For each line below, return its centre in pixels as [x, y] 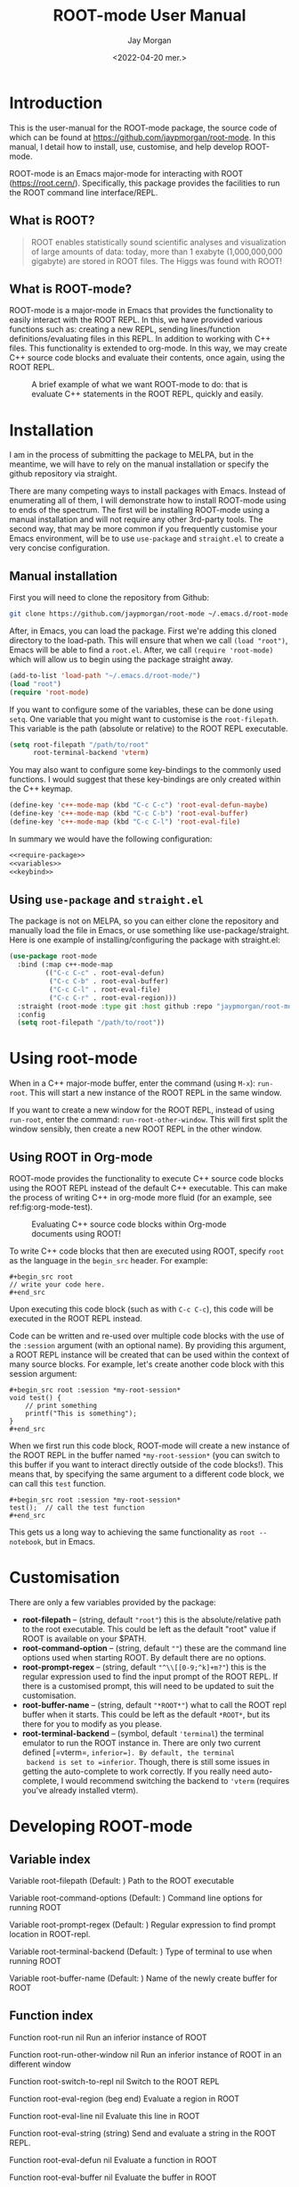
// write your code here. [57, 1285]
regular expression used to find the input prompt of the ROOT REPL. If [150, 1676]
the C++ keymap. [41, 789]
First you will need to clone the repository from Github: [109, 598]
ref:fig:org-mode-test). [51, 1207]
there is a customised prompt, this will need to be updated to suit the [148, 1686]
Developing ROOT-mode [101, 1827]
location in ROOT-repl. [50, 1934]
